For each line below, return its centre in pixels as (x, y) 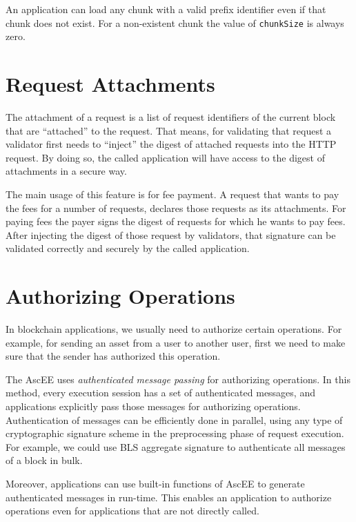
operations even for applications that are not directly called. (132, 511)
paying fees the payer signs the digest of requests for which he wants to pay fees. (176, 221)
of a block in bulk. (44, 460)
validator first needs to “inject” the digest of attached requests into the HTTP (171, 144)
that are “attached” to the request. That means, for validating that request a (169, 130)
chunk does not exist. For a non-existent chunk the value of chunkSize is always (175, 22)
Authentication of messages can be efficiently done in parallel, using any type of (174, 419)
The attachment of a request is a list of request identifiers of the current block (171, 116)
